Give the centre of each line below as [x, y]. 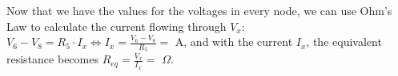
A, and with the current [234, 42]
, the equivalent [344, 42]
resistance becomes [52, 59]
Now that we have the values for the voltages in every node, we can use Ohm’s [199, 10]
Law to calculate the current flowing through [117, 26]
